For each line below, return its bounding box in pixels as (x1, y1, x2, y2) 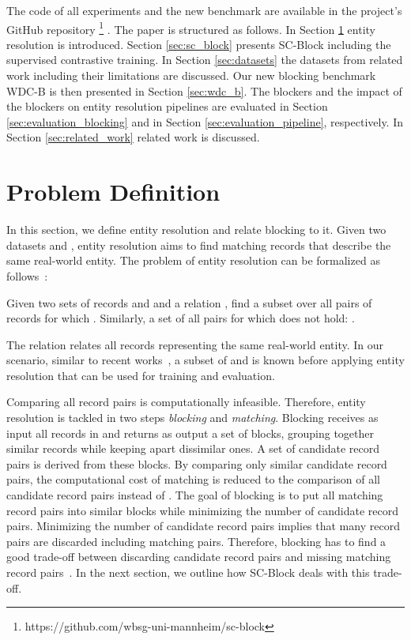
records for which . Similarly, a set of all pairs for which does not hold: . (6, 310, 355, 326)
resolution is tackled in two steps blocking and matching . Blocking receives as (6, 409, 379, 426)
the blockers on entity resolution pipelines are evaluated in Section (6, 98, 328, 115)
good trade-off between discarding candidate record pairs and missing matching (6, 548, 391, 565)
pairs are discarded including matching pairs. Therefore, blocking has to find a (6, 533, 386, 549)
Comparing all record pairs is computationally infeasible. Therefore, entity (6, 393, 366, 410)
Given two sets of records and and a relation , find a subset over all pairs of (6, 294, 372, 311)
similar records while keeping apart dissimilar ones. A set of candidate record (6, 440, 380, 457)
